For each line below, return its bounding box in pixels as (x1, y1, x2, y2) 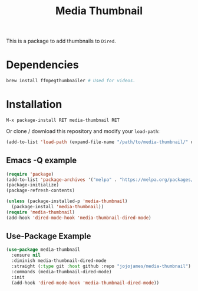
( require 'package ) (6, 171, 54, 177)
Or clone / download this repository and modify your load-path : (6, 127, 160, 134)
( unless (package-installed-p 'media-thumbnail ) (6, 198, 128, 205)
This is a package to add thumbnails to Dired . (6, 37, 116, 45)
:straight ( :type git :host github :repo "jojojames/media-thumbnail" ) (11, 263, 192, 270)
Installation (6, 98, 62, 111)
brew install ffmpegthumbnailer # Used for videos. (6, 78, 136, 84)
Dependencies (6, 58, 79, 72)
